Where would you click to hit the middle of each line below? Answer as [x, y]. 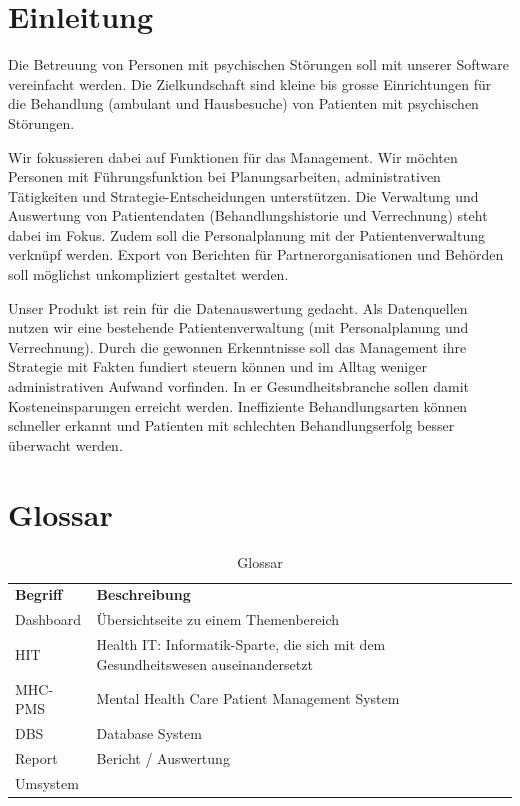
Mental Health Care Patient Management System [248, 698]
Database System [149, 732]
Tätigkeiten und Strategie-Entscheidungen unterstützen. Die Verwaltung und [243, 195]
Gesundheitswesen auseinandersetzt [204, 663]
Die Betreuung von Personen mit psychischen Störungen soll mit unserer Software [258, 64]
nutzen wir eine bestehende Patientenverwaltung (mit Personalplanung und [238, 327]
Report [36, 757]
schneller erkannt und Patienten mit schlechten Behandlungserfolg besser [231, 425]
